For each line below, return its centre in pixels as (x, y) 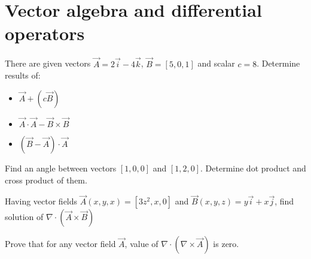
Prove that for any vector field (60, 244)
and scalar (216, 63)
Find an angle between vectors (61, 168)
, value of (141, 244)
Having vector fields (41, 201)
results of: (23, 75)
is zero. (226, 244)
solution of (24, 217)
